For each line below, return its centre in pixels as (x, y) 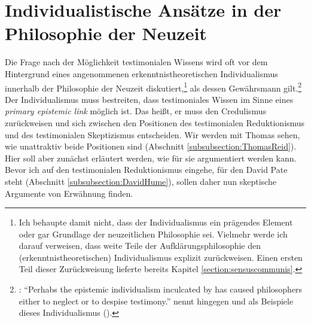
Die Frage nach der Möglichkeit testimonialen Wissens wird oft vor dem (136, 62)
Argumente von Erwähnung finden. (69, 193)
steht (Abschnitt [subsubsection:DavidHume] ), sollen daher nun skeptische (141, 181)
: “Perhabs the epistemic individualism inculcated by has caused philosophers (161, 289)
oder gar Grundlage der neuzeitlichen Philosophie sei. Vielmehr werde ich (153, 234)
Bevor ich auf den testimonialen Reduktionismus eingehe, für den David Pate (146, 170)
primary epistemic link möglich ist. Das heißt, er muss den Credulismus (136, 111)
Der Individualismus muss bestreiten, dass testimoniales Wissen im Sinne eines (149, 99)
